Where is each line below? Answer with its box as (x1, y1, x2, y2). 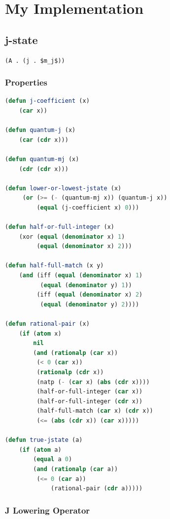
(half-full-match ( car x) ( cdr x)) (36, 407, 153, 415)
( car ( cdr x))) (19, 136, 68, 143)
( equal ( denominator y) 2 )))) (40, 301, 139, 308)
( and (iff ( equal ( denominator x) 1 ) (19, 272, 143, 279)
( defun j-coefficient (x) (5, 97, 90, 105)
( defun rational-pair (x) (5, 320, 90, 328)
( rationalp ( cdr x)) (36, 369, 104, 376)
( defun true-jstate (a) (5, 436, 83, 444)
